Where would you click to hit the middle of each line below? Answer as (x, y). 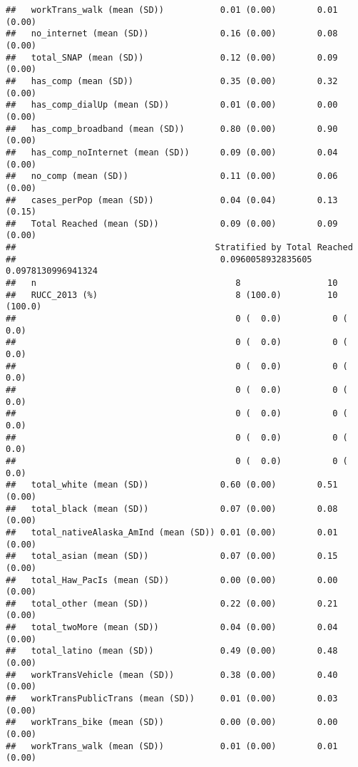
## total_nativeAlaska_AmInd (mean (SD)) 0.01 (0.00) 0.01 (172, 532)
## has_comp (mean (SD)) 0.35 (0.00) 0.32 (172, 81)
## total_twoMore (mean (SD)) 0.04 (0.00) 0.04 (172, 628)
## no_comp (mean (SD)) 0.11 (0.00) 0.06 (172, 176)
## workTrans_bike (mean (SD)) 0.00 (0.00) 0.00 (172, 722)
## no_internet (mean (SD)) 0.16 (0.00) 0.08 (172, 34)
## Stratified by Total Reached (179, 248)
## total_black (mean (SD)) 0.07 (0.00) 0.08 (172, 509)
